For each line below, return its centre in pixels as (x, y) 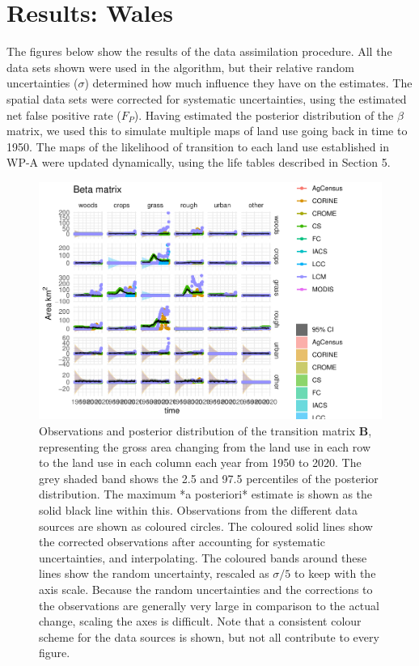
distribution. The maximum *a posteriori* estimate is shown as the (206, 494)
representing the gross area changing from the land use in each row (205, 446)
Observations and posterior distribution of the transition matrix (197, 431)
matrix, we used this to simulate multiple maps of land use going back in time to (207, 131)
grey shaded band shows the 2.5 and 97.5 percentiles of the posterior (209, 478)
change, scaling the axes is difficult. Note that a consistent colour (200, 621)
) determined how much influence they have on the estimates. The (248, 83)
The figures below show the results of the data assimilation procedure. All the (199, 51)
